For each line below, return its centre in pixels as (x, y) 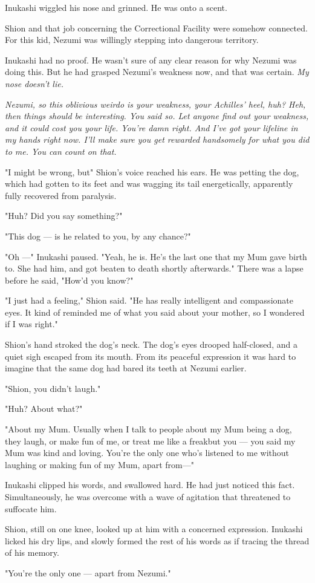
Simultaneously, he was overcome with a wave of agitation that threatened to (148, 497)
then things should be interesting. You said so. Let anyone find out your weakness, (157, 116)
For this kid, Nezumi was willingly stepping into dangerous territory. (132, 40)
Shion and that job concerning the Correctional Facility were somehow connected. (156, 28)
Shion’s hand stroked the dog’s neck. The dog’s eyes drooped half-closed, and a (151, 344)
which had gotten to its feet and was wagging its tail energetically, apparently (149, 184)
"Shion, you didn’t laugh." (53, 388)
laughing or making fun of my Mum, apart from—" (100, 464)
